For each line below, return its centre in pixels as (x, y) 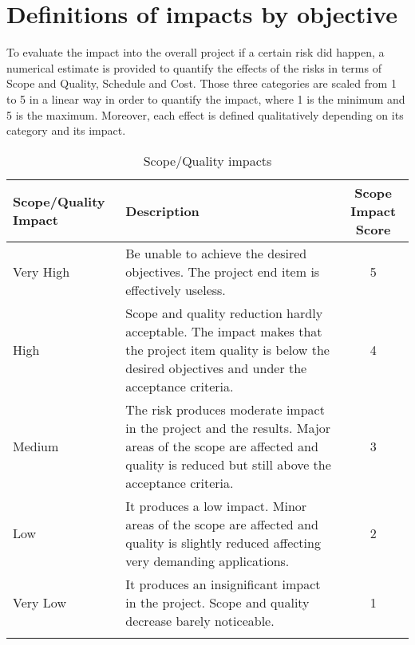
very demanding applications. (207, 560)
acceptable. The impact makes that (224, 331)
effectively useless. (176, 289)
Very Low (40, 602)
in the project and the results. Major (228, 427)
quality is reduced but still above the (228, 464)
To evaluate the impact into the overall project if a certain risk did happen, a (196, 52)
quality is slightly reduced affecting (223, 542)
